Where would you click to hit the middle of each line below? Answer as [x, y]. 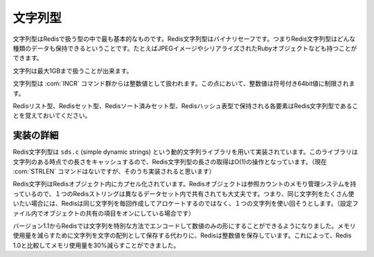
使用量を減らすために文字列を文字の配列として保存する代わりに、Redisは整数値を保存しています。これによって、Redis [182, 236]
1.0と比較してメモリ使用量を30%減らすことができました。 [96, 245]
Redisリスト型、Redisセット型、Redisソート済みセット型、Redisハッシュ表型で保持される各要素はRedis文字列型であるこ [186, 106]
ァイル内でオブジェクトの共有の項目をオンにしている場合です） [104, 213]
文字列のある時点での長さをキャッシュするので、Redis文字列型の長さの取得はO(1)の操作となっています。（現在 [170, 161]
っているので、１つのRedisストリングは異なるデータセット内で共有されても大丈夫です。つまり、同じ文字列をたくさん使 [184, 193]
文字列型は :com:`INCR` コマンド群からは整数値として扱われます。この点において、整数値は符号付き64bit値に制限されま [184, 84]
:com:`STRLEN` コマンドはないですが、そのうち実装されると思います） [114, 171]
